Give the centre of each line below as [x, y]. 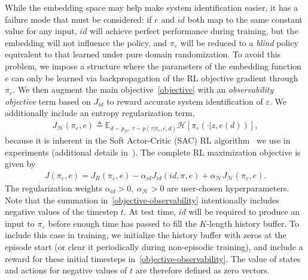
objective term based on [48, 101]
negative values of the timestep [62, 211]
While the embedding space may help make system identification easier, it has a [151, 7]
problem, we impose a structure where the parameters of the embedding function [153, 66]
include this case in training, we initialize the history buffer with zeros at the [146, 235]
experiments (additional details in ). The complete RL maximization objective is [153, 152]
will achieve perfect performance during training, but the [194, 31]
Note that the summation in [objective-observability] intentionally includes [142, 200]
